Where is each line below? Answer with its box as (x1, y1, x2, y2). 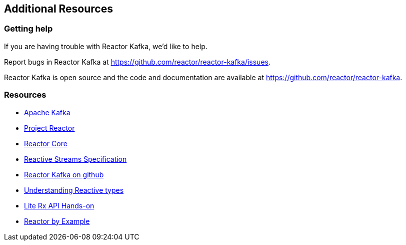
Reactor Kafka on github (24, 170, 104, 179)
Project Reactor (24, 123, 75, 132)
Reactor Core (24, 139, 67, 148)
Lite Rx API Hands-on (24, 201, 94, 210)
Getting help (4, 24, 53, 34)
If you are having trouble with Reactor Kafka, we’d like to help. (4, 42, 207, 51)
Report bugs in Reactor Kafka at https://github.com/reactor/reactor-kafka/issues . (4, 57, 270, 66)
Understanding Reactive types (24, 185, 124, 194)
